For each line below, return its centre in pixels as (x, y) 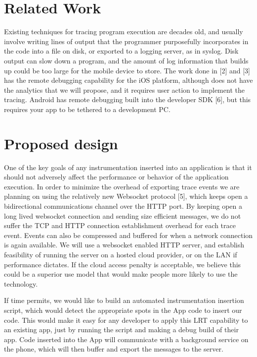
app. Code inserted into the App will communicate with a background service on (126, 339)
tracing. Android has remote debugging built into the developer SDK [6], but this (128, 99)
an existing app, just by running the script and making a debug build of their (121, 329)
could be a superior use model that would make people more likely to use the (121, 274)
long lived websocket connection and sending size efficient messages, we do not (123, 215)
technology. (21, 283)
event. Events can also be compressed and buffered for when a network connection (128, 235)
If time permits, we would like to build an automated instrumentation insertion (124, 300)
